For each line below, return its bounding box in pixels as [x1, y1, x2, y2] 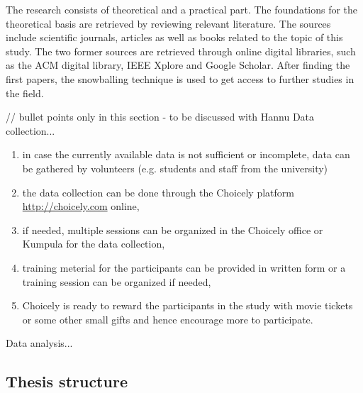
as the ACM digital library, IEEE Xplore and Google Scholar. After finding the [6, 57, 350, 72]
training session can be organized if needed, [22, 274, 211, 289]
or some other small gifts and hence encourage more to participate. [22, 311, 313, 326]
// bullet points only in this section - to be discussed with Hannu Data [6, 109, 315, 124]
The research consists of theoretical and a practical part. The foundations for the [6, 2, 358, 16]
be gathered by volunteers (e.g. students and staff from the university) [22, 160, 328, 175]
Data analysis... [6, 336, 73, 350]
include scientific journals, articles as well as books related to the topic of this [6, 30, 343, 45]
